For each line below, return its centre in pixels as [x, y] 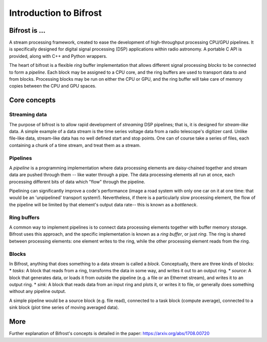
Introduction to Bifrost [55, 13]
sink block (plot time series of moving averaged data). [64, 307]
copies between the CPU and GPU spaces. [53, 86]
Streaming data [28, 115]
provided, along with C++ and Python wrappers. [58, 56]
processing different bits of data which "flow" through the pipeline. [77, 182]
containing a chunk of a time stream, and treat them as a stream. [75, 145]
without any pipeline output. [38, 292]
